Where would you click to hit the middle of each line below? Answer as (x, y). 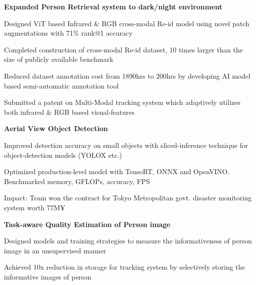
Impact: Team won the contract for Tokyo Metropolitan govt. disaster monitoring (128, 198)
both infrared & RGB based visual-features (69, 112)
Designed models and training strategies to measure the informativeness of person (128, 241)
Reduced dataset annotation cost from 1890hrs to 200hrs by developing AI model (127, 75)
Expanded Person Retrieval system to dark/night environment (113, 6)
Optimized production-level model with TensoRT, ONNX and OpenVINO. (117, 171)
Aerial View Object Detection (56, 128)
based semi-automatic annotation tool (61, 85)
